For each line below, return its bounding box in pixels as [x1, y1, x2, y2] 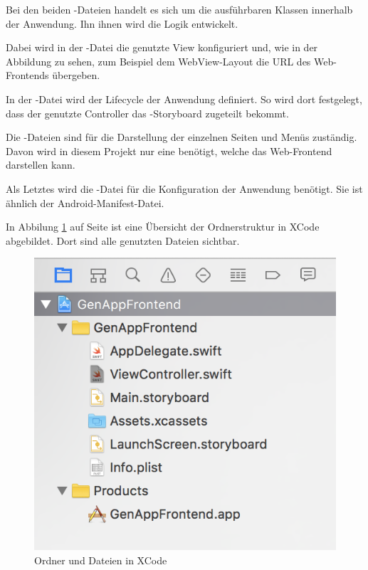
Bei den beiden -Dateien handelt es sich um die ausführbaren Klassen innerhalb [6, 2, 353, 16]
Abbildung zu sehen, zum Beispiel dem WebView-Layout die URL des [6, 53, 311, 68]
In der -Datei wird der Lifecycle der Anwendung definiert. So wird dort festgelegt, [6, 91, 362, 106]
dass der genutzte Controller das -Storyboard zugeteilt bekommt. [6, 105, 289, 120]
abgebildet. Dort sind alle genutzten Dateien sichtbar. [6, 233, 240, 248]
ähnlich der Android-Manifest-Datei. [6, 195, 164, 210]
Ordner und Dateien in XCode [34, 552, 167, 567]
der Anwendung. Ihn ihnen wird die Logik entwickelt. [6, 16, 238, 31]
